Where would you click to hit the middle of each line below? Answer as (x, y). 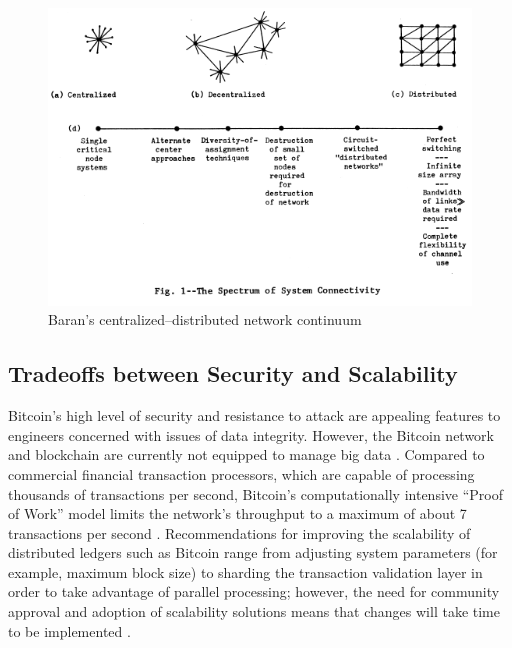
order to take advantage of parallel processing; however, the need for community (254, 591)
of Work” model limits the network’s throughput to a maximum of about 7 (237, 513)
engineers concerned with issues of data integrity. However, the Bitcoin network (251, 434)
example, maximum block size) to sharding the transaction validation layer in (245, 571)
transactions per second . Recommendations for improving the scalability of (239, 532)
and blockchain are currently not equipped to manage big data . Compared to (246, 454)
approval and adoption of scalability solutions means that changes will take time (254, 611)
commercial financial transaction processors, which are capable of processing (241, 473)
